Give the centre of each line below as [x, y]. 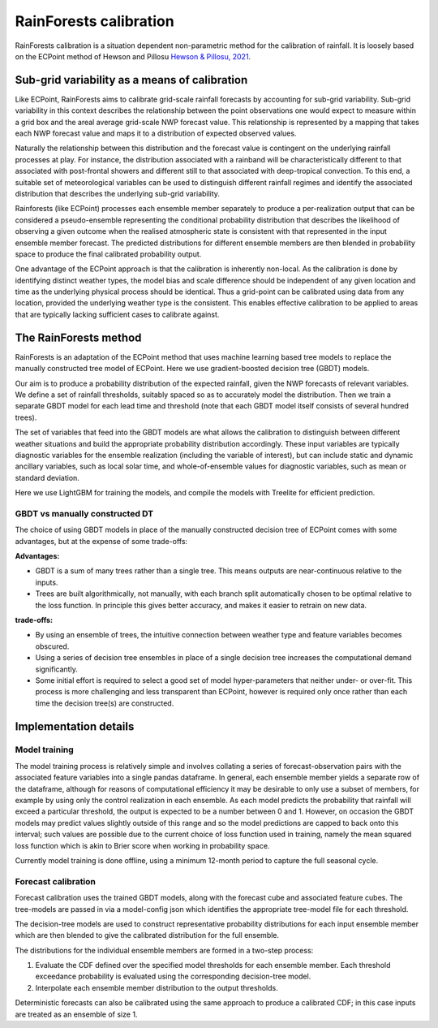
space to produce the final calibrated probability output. [108, 254]
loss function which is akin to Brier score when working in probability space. [142, 845]
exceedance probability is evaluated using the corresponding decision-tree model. [173, 976]
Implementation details [75, 726]
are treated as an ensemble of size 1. [76, 1014]
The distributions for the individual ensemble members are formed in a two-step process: [164, 950]
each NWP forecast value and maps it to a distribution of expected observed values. [156, 133]
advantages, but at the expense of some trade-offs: [101, 541]
